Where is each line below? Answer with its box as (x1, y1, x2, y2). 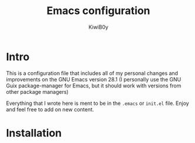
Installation (6, 126, 62, 139)
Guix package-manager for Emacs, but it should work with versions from (6, 82, 182, 89)
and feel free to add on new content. (6, 105, 94, 113)
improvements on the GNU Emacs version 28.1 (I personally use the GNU (6, 76, 182, 83)
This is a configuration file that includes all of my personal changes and (6, 69, 179, 77)
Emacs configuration (46, 4, 150, 18)
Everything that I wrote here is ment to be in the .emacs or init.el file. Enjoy (6, 100, 189, 107)
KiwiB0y (88, 23, 108, 30)
